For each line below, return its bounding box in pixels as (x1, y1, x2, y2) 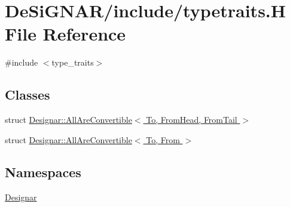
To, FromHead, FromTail (146, 113, 237, 126)
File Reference (5, 21, 126, 46)
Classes (5, 85, 50, 104)
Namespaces (5, 162, 81, 181)
